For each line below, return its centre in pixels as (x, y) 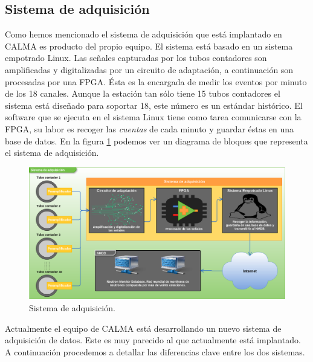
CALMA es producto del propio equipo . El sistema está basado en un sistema (149, 46)
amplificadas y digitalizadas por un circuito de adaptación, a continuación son (149, 69)
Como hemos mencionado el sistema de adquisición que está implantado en (144, 34)
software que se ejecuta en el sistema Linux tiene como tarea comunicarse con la (153, 117)
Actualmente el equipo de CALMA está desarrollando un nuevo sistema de (143, 328)
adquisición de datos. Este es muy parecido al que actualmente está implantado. (153, 340)
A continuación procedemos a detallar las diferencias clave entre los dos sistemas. (155, 351)
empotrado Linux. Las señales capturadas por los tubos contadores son (136, 58)
